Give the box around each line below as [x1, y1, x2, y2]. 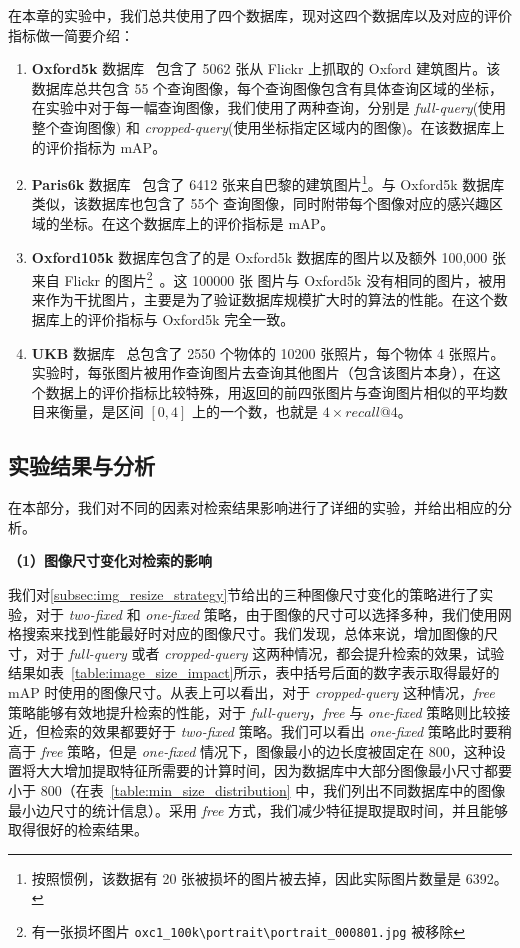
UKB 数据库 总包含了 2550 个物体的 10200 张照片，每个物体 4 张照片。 [31, 342, 505, 363]
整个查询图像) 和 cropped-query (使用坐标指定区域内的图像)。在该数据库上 [31, 116, 505, 137]
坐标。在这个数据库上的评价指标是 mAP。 [59, 213, 335, 233]
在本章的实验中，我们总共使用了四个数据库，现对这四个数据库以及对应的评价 [8, 5, 512, 25]
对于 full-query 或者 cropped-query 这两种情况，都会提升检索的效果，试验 [35, 642, 505, 663]
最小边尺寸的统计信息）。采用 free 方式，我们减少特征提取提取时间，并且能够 [8, 799, 509, 820]
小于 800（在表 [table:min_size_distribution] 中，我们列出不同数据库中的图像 [8, 779, 506, 800]
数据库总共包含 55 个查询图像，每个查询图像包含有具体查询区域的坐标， [31, 77, 504, 98]
